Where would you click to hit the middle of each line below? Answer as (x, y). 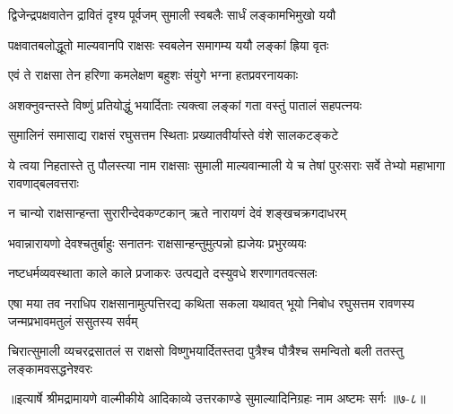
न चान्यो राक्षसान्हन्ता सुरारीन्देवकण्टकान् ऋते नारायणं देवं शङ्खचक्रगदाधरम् (178, 213)
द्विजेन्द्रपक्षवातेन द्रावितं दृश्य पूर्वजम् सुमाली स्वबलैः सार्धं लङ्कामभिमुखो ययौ (172, 14)
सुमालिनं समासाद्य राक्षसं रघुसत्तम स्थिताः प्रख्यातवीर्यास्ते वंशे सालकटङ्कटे (174, 135)
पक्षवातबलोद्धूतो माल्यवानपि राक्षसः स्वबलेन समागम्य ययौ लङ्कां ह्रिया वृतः (169, 44)
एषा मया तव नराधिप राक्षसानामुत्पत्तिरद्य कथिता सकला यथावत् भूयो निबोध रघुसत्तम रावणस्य (211, 302)
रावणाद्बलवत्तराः (44, 182)
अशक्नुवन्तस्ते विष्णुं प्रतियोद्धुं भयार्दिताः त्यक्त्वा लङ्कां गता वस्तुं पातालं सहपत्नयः (185, 104)
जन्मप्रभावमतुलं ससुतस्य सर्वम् (73, 320)
